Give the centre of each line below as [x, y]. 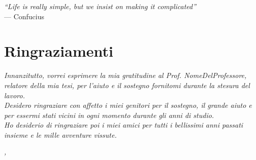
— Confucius [24, 16]
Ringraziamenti [59, 51]
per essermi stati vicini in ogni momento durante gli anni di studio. [109, 115]
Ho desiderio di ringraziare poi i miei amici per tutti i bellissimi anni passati [124, 125]
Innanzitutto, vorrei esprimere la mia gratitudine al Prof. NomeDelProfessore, [125, 75]
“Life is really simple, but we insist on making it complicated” [100, 6]
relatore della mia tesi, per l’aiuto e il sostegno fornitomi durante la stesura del [127, 85]
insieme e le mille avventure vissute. [60, 134]
